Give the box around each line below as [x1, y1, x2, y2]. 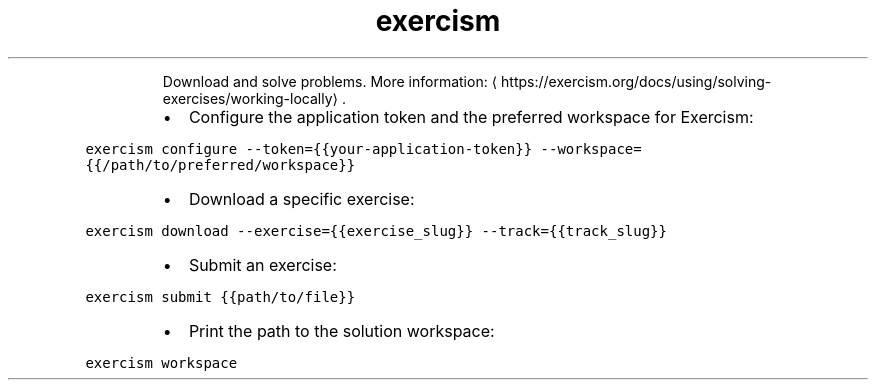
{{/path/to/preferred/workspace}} [85, 156, 356, 173]
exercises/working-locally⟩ [162, 89, 338, 107]
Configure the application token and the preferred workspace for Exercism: [188, 106, 754, 127]
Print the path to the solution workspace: [188, 320, 495, 341]
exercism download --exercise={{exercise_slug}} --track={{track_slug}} [85, 222, 667, 239]
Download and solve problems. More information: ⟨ [162, 72, 498, 90]
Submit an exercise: [188, 254, 337, 275]
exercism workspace [85, 354, 238, 371]
